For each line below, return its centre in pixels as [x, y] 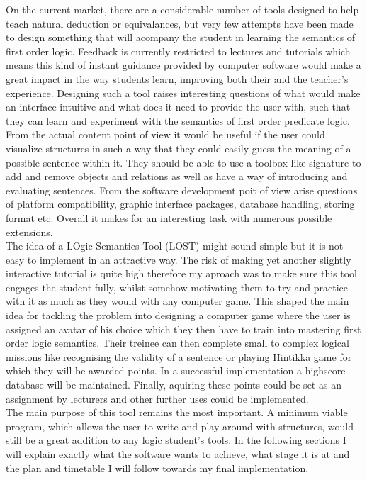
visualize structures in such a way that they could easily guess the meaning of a [179, 148]
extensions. [29, 231]
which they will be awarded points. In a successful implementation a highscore [176, 370]
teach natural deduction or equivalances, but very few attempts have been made [180, 23]
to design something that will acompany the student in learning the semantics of [181, 37]
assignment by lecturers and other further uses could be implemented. [157, 398]
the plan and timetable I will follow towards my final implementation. [157, 468]
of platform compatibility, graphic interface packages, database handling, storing [180, 204]
